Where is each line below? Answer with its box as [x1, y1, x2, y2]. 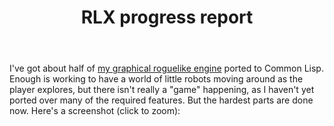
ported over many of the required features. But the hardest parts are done [9, 94, 314, 106]
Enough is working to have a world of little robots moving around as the [9, 73, 304, 85]
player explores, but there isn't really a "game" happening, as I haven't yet [9, 84, 315, 96]
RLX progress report [80, 6, 254, 29]
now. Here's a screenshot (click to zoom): [9, 105, 181, 117]
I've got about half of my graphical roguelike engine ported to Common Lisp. [9, 62, 324, 75]
